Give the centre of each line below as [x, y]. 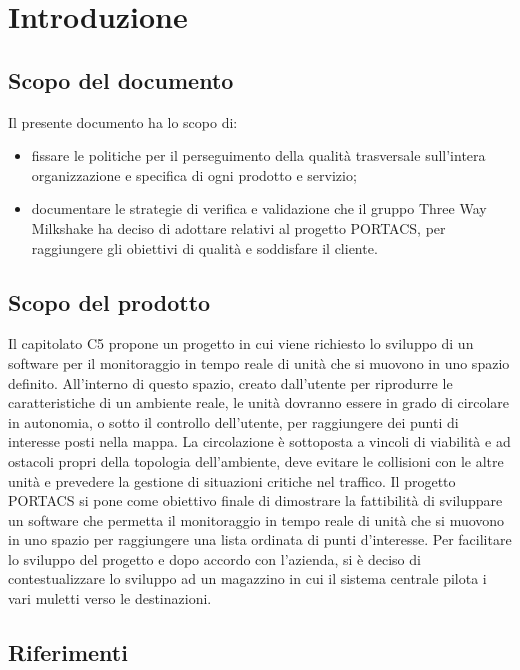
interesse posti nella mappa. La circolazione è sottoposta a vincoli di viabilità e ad [259, 441]
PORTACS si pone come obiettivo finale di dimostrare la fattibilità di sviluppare [255, 500]
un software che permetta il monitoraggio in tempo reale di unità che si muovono [256, 519]
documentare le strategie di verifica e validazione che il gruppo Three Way [259, 208]
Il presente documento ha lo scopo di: [123, 121]
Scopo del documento [121, 79]
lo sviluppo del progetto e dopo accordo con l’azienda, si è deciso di [214, 558]
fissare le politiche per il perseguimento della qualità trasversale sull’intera [258, 155]
